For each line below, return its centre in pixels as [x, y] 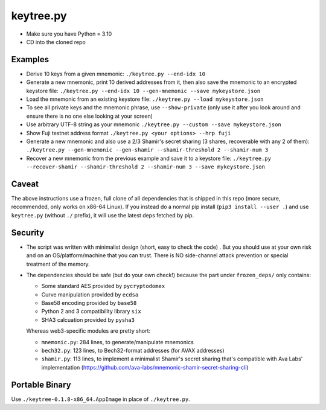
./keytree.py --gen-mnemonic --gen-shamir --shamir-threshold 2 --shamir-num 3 [147, 150]
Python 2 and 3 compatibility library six [91, 312]
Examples [30, 59]
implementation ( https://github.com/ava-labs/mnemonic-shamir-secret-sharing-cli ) [145, 367]
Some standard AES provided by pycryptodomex [103, 286]
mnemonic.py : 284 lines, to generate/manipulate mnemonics [118, 342]
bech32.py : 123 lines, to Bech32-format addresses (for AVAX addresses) [133, 351]
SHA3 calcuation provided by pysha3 [88, 319]
